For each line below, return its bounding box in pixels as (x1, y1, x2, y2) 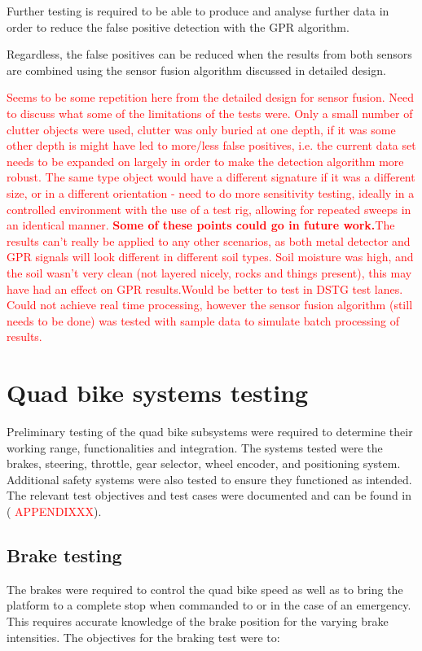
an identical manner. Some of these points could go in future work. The (7, 216, 395, 234)
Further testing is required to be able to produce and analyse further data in (7, 2, 389, 19)
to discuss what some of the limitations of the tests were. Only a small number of (7, 104, 413, 121)
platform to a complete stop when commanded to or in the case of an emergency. (7, 596, 411, 614)
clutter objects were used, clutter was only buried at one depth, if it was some (7, 120, 396, 138)
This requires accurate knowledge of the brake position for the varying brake (7, 612, 389, 629)
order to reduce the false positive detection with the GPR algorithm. (7, 18, 349, 35)
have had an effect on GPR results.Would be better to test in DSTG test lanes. (7, 280, 403, 297)
